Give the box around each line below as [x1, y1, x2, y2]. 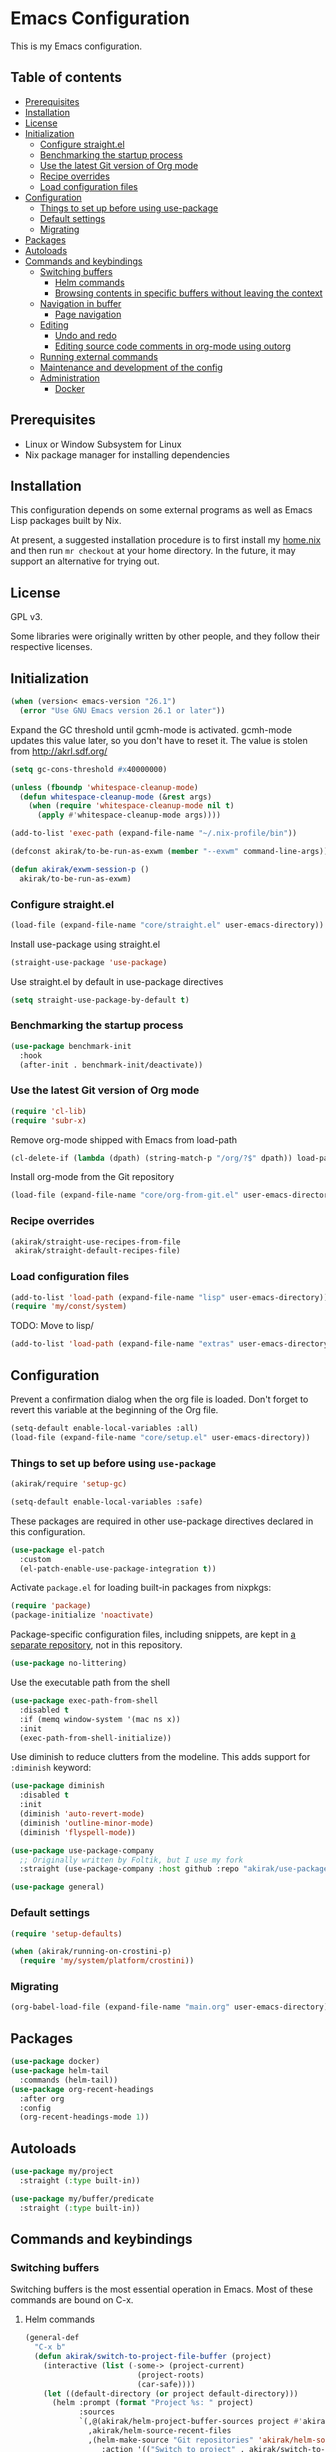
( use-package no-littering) [10, 1658, 128, 1669]
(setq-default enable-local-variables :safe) [10, 1497, 203, 1507]
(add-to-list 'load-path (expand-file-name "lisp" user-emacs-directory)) [10, 1292, 329, 1302]
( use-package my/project [10, 2167, 114, 2177]
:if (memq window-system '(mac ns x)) [19, 1714, 182, 1724]
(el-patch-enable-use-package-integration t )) [19, 1563, 217, 1574]
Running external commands [39, 350, 158, 362]
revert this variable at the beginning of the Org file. [10, 1404, 219, 1416]
